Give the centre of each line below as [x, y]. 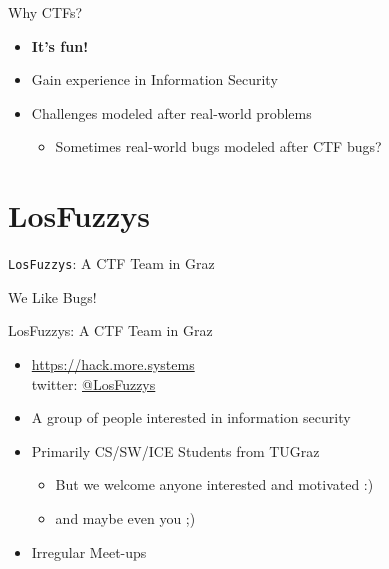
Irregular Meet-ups [89, 551]
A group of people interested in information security [191, 417]
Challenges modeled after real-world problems [171, 112]
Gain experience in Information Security [154, 79]
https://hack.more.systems [113, 363]
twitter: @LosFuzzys [93, 383]
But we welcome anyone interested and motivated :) [214, 484]
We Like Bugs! [52, 296]
